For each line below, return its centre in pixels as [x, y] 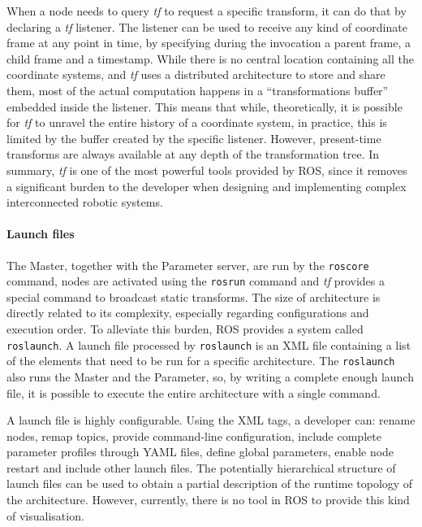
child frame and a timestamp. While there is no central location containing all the [210, 58]
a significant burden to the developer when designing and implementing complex [207, 186]
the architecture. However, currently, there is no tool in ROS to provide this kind [208, 500]
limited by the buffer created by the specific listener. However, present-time [194, 138]
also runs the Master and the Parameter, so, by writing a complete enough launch [210, 376]
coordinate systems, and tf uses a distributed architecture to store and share [196, 74]
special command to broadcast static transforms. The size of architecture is [194, 296]
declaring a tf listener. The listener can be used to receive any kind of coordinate [207, 26]
